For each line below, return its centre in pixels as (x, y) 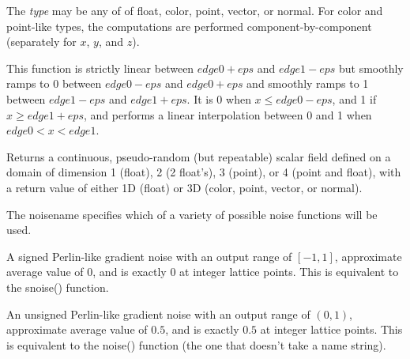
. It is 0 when (219, 98)
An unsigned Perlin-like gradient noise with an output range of (158, 314)
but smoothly (371, 68)
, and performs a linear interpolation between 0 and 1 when (228, 114)
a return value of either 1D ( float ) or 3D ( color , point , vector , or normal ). (184, 187)
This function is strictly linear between (100, 68)
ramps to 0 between (54, 83)
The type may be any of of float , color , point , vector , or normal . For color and (195, 10)
